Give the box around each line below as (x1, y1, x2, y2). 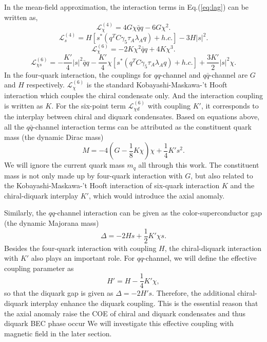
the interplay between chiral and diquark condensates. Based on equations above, (4, 111, 260, 122)
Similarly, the (4, 207, 46, 218)
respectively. (26, 79, 65, 90)
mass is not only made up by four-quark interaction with (4, 170, 183, 181)
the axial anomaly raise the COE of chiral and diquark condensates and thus (4, 308, 246, 318)
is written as (4, 100, 43, 111)
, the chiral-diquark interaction (164, 242, 262, 253)
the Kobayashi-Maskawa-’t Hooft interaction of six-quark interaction (4, 180, 220, 191)
